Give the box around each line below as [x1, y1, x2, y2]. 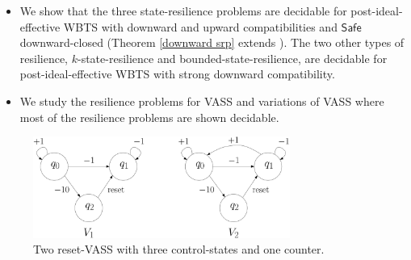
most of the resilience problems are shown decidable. [19, 108, 279, 125]
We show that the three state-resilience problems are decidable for [19, 2, 347, 19]
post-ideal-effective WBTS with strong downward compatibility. [19, 65, 335, 82]
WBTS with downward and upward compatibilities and [63, 18, 338, 35]
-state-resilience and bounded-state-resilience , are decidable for [77, 49, 388, 66]
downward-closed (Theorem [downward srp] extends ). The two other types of [19, 34, 405, 51]
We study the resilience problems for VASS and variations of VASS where [19, 92, 384, 109]
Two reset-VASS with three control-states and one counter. [33, 241, 325, 258]
